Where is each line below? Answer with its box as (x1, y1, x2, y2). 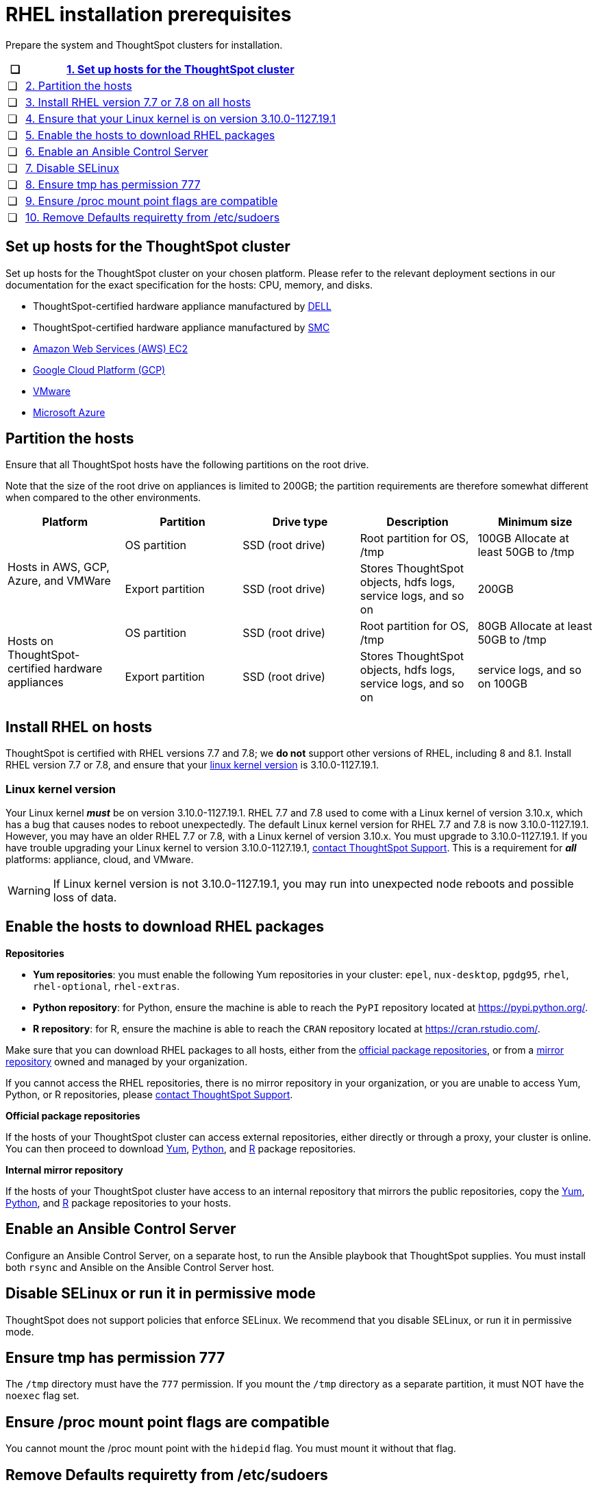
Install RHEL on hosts (5, 718, 153, 736)
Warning (8, 884, 51, 898)
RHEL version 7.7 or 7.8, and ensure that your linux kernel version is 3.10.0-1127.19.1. (5, 759, 379, 771)
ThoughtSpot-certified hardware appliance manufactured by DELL (33, 300, 332, 312)
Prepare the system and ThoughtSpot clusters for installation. (5, 38, 283, 51)
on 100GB (477, 677, 528, 691)
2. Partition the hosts (25, 78, 132, 93)
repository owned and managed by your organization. (5, 1055, 248, 1067)
